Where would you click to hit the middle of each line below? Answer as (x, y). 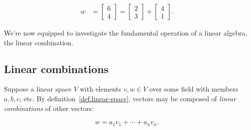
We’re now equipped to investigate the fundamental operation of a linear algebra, (126, 33)
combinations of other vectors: (49, 108)
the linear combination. (39, 42)
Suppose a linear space (38, 89)
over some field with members (194, 89)
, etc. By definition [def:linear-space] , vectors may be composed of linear (128, 99)
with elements (101, 89)
